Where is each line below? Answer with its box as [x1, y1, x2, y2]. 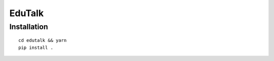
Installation [9, 22, 48, 31]
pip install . [18, 44, 53, 50]
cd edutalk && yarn [18, 38, 67, 43]
